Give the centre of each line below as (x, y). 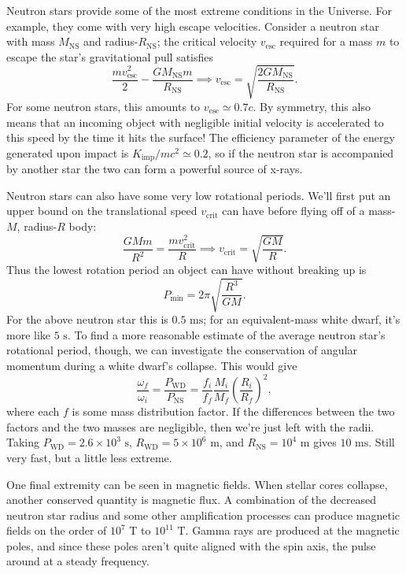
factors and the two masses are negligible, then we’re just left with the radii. (190, 426)
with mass (31, 41)
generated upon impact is (68, 152)
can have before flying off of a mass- (309, 211)
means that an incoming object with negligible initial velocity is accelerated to (195, 122)
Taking (23, 442)
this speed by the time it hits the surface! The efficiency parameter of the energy (201, 137)
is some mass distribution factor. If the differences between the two (233, 411)
